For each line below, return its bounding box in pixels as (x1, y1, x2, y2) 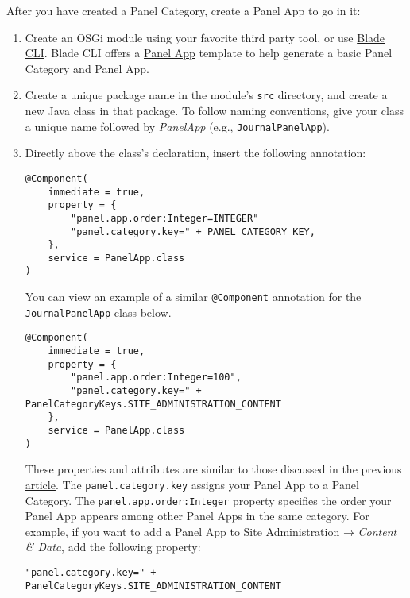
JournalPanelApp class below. (25, 303, 172, 320)
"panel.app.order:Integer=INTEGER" (71, 212, 259, 224)
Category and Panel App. (25, 60, 149, 76)
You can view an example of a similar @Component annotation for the (25, 288, 362, 305)
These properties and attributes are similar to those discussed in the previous (25, 461, 402, 477)
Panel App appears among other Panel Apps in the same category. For (25, 507, 369, 524)
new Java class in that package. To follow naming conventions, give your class (25, 102, 404, 119)
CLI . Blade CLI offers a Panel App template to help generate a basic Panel (25, 44, 393, 61)
